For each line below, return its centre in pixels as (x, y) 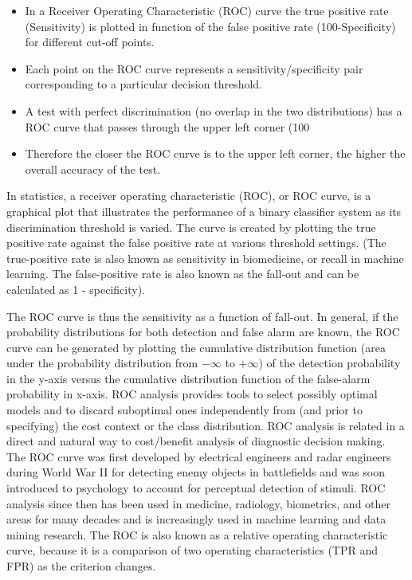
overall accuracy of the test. (93, 169)
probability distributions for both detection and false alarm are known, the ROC (203, 332)
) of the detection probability (330, 363)
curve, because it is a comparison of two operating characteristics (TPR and (192, 550)
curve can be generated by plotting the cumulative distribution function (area (196, 347)
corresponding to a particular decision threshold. (143, 84)
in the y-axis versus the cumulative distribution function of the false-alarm (188, 378)
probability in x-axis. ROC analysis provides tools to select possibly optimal (192, 394)
